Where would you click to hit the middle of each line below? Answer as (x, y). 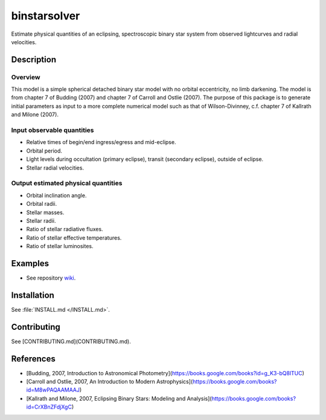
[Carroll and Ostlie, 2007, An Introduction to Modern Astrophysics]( (110, 382)
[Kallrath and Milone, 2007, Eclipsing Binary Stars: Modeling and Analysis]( (119, 398)
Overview (26, 77)
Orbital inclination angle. (56, 195)
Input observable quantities (53, 130)
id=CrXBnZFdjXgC (49, 407)
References (33, 359)
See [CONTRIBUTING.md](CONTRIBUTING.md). (71, 341)
